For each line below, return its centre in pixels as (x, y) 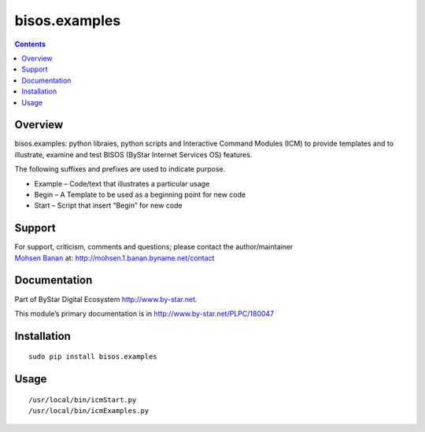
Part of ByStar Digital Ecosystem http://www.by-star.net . (106, 299)
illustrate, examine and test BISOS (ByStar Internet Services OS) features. (133, 154)
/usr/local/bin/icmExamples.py (89, 411)
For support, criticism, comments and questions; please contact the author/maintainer (154, 247)
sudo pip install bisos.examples (93, 357)
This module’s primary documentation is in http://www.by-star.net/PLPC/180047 (144, 313)
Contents (30, 44)
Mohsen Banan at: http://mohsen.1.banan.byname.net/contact (115, 258)
